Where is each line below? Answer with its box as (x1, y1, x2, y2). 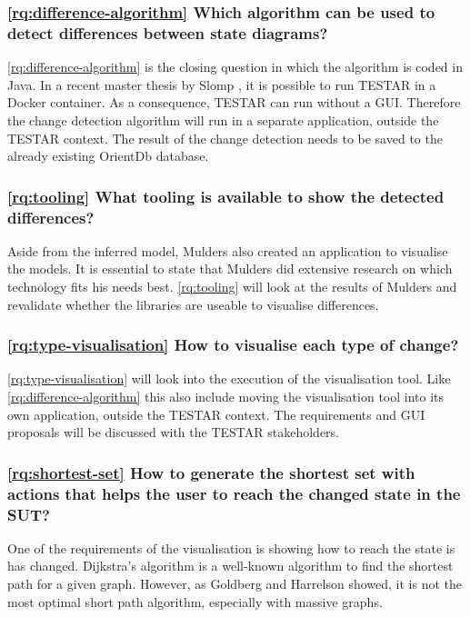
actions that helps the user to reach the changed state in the (7, 482, 461, 504)
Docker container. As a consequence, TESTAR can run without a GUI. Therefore (7, 93, 461, 112)
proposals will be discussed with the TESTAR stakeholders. (7, 423, 340, 442)
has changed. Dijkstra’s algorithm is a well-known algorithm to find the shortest (7, 556, 454, 575)
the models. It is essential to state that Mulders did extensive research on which (7, 259, 453, 278)
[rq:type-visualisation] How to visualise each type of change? (7, 333, 459, 356)
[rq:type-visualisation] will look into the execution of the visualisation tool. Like (7, 369, 451, 388)
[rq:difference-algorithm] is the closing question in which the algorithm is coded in (7, 57, 463, 76)
